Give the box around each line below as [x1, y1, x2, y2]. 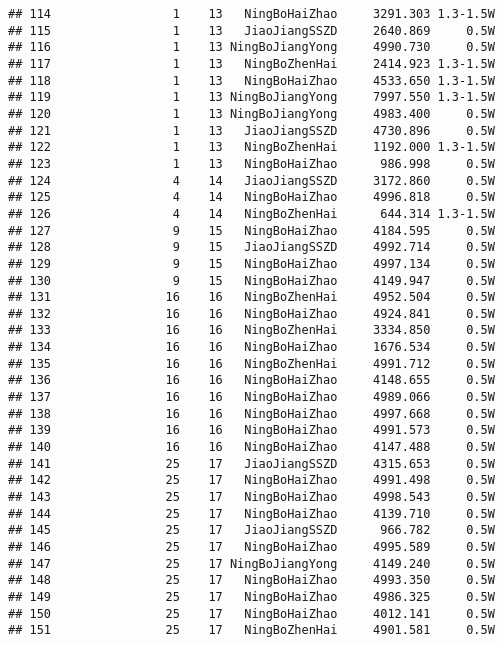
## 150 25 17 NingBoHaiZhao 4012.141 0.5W [8, 606, 495, 621]
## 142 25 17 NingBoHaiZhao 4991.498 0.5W [8, 473, 495, 488]
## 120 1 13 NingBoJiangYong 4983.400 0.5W [8, 106, 495, 121]
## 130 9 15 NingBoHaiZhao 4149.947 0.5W [8, 273, 495, 288]
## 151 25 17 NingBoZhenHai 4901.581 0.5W [8, 623, 495, 638]
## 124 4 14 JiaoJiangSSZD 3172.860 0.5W [8, 173, 495, 188]
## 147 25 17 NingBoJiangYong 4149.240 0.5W [8, 556, 495, 571]
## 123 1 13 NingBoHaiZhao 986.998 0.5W [8, 156, 495, 171]
